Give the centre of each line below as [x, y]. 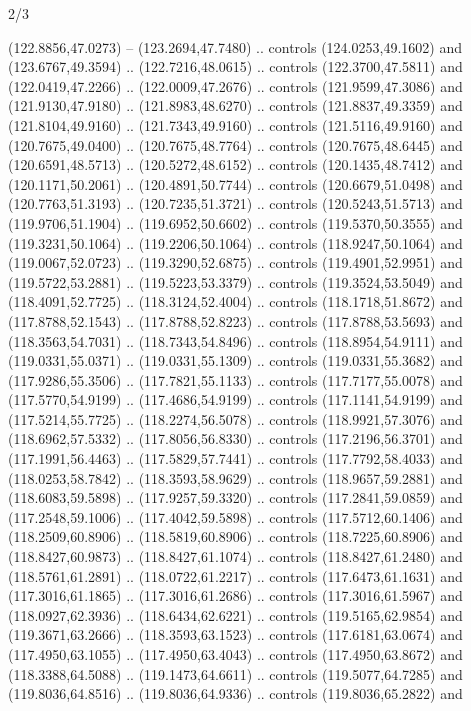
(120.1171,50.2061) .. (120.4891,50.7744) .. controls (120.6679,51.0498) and [235, 183]
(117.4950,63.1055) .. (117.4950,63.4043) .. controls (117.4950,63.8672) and [235, 654]
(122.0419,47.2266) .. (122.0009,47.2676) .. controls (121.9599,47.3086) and [235, 85]
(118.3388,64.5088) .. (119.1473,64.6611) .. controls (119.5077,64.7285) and [235, 673]
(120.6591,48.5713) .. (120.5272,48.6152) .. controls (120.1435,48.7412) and [235, 164]
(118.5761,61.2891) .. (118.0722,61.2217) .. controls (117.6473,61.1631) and [235, 575]
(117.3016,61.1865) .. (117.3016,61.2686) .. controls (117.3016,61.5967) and [235, 595]
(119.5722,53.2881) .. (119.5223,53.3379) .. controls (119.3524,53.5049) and [235, 281]
